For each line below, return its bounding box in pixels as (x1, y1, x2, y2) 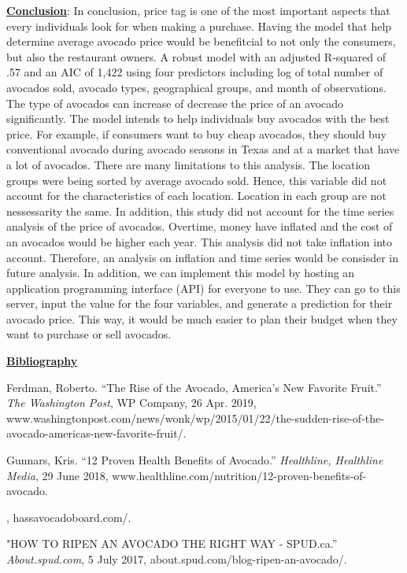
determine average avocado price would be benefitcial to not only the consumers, (6, 33, 396, 50)
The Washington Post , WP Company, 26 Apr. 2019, (6, 394, 257, 411)
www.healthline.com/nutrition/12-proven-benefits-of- (112, 467, 367, 483)
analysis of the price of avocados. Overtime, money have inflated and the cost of (6, 218, 393, 235)
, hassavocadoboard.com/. (6, 508, 131, 525)
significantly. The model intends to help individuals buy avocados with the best (6, 110, 390, 127)
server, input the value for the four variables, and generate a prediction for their (6, 295, 393, 312)
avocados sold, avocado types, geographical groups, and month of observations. (6, 79, 387, 95)
